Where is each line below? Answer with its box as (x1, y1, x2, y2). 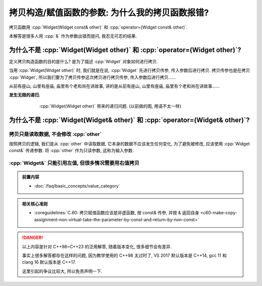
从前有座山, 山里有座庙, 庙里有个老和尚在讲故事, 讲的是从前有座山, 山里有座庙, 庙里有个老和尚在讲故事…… (9, 83, 220, 89)
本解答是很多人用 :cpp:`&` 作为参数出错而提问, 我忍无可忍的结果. (9, 33, 137, 39)
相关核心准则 (22, 201, 48, 207)
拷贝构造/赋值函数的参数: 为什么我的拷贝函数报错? (9, 7, 209, 18)
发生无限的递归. (9, 92, 41, 98)
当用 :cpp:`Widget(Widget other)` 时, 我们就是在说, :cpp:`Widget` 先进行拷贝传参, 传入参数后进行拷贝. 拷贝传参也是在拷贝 (9, 67, 250, 73)
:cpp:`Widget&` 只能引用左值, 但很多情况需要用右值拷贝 (9, 160, 140, 167)
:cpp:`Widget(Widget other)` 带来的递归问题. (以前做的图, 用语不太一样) (39, 103, 181, 109)
